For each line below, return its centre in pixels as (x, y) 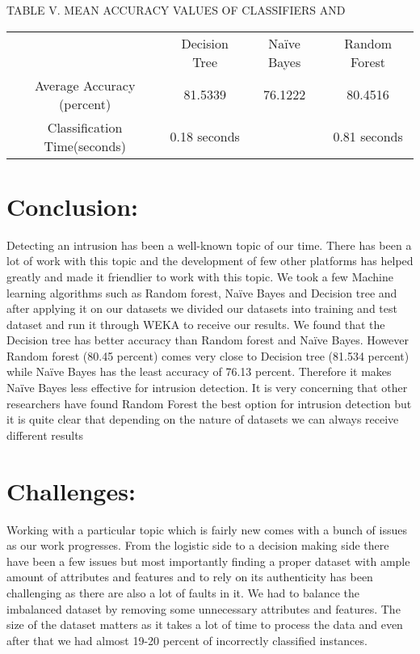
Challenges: (71, 490)
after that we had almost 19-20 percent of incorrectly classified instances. (187, 640)
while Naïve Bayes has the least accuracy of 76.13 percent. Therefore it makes (199, 371)
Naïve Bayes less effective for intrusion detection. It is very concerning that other (207, 388)
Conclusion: (72, 206)
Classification (85, 127)
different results (45, 435)
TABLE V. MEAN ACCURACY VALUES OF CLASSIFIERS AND (176, 10)
